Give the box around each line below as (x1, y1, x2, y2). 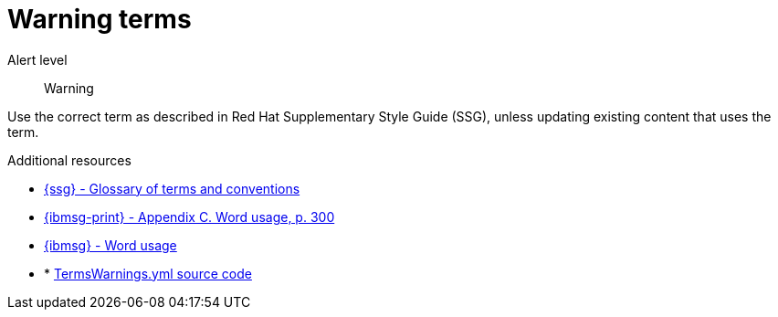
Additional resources (7, 152, 131, 168)
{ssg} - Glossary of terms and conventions (44, 180, 300, 196)
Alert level (7, 51, 68, 68)
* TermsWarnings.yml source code (44, 265, 252, 281)
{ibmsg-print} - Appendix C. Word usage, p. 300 (44, 208, 335, 225)
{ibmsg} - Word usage (44, 237, 177, 253)
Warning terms (7, 4, 192, 35)
